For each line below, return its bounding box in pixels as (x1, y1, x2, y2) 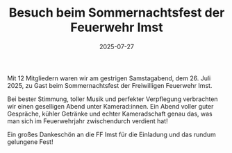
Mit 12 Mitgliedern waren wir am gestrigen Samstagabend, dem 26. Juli (7, 74, 211, 82)
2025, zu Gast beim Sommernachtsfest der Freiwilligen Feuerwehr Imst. (7, 81, 213, 89)
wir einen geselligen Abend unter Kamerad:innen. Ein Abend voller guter (7, 102, 214, 110)
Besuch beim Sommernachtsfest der (8, 5, 225, 21)
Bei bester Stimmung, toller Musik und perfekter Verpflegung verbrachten (7, 95, 218, 103)
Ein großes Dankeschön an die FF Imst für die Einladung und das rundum (7, 130, 217, 138)
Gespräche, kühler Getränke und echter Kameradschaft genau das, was (7, 109, 213, 118)
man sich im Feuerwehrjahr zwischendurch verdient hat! (7, 116, 168, 125)
